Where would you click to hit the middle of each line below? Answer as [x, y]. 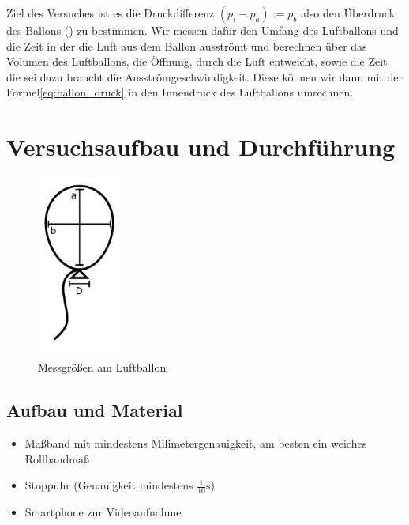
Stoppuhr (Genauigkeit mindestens [109, 485]
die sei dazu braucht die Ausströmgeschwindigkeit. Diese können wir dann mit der [204, 76]
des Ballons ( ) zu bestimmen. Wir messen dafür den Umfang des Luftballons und [203, 30]
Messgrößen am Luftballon [102, 367]
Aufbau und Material [95, 410]
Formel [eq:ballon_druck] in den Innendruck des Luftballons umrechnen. [180, 92]
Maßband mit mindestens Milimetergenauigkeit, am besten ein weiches [196, 443]
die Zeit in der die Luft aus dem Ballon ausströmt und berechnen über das [187, 45]
